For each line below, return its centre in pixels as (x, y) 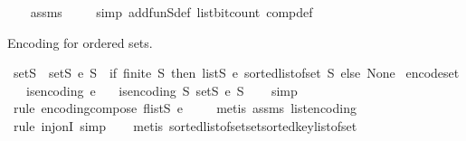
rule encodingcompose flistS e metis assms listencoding (185, 108)
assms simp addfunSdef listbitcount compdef (171, 12)
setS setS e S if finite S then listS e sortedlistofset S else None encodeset (236, 73)
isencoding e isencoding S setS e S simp (162, 90)
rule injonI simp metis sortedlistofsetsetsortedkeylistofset (185, 125)
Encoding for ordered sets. (80, 42)
